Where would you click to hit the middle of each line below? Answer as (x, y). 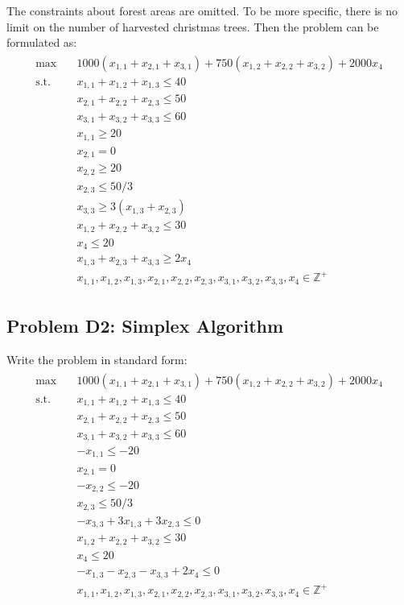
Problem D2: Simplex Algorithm (145, 326)
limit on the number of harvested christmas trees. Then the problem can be (193, 26)
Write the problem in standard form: (97, 359)
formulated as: (42, 42)
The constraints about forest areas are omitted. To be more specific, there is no (202, 10)
